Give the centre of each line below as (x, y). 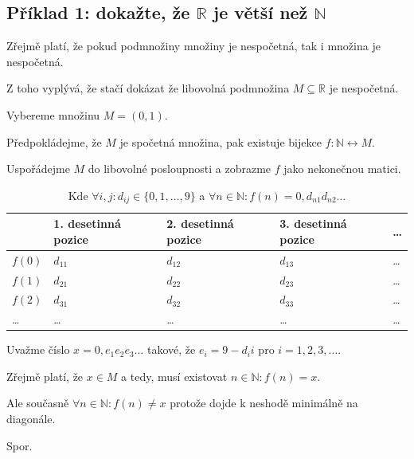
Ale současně (38, 403)
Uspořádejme (38, 169)
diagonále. (31, 419)
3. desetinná (313, 224)
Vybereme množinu (53, 114)
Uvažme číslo (38, 349)
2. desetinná (200, 224)
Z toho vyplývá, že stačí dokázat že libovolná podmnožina (148, 88)
